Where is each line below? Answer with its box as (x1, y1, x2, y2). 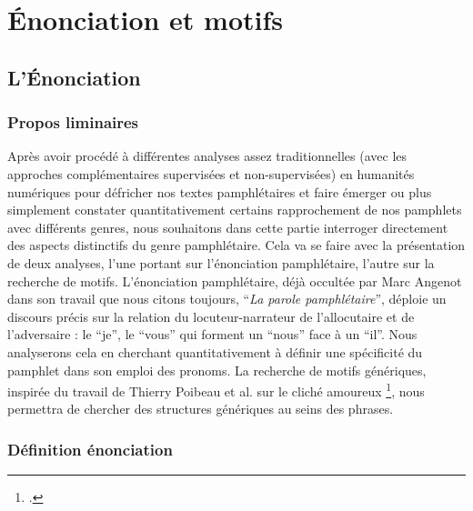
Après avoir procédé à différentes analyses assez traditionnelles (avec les (7, 146, 408, 165)
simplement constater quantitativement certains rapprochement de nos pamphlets (7, 200, 462, 219)
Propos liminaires (7, 111, 139, 134)
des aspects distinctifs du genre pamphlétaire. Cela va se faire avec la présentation (7, 235, 466, 255)
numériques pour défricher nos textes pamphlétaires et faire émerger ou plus (7, 182, 432, 201)
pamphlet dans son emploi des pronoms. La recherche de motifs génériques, (7, 360, 427, 379)
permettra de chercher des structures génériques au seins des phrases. (7, 399, 394, 418)
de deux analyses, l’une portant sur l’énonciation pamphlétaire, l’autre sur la (7, 253, 435, 272)
